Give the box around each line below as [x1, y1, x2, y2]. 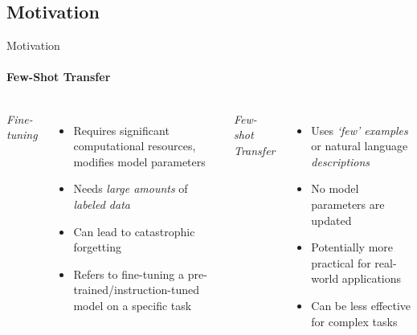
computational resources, [73, 137, 196, 154]
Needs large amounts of [73, 180, 188, 197]
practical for [311, 254, 371, 271]
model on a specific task [73, 296, 192, 313]
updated [311, 211, 352, 228]
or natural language [311, 137, 408, 154]
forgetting [73, 239, 121, 255]
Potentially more [311, 239, 394, 255]
